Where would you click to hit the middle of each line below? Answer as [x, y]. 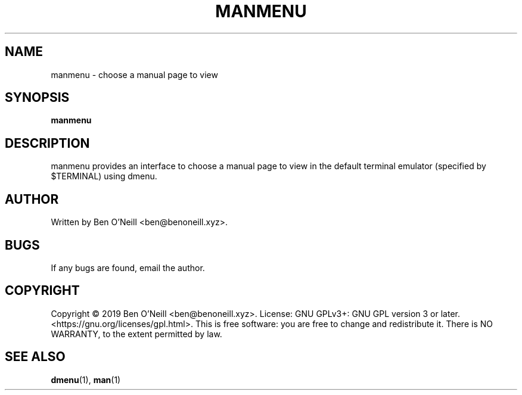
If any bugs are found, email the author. [128, 268]
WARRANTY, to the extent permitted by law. [136, 334]
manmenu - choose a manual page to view [134, 74]
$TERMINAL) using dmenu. [104, 176]
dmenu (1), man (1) [86, 380]
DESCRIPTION [47, 143]
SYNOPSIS [37, 98]
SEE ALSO [35, 357]
